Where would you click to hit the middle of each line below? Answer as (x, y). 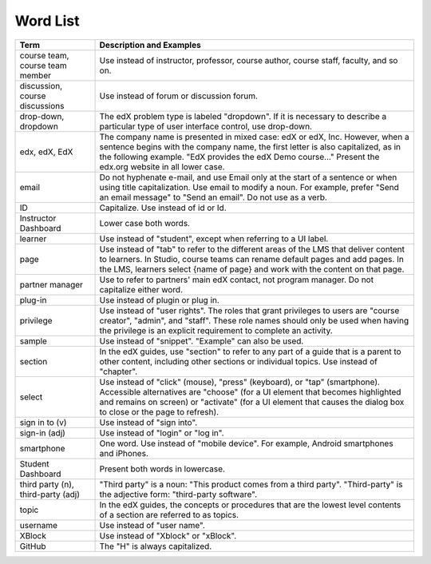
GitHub (33, 546)
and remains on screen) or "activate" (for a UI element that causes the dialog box (252, 402)
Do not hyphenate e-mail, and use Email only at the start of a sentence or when (248, 177)
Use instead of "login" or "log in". (162, 433)
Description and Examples (150, 45)
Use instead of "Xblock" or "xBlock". (168, 535)
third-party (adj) (49, 494)
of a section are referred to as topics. (169, 514)
